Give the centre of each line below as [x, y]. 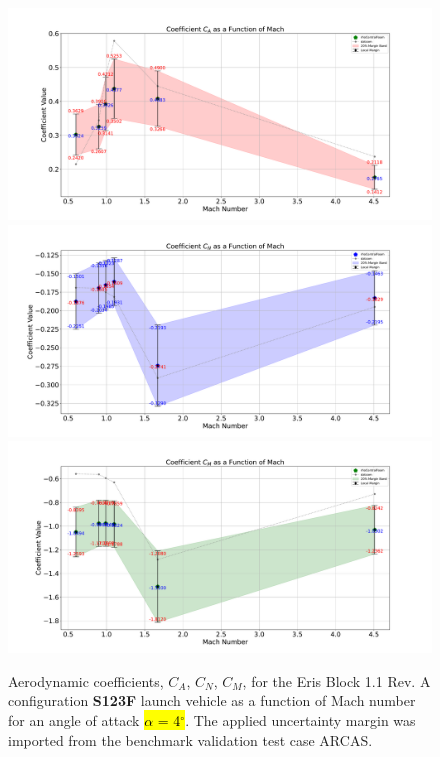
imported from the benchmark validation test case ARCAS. [190, 739]
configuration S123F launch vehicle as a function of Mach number [212, 700]
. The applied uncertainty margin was [300, 719]
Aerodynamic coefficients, [86, 680]
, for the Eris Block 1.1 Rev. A [336, 680]
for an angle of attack [74, 719]
